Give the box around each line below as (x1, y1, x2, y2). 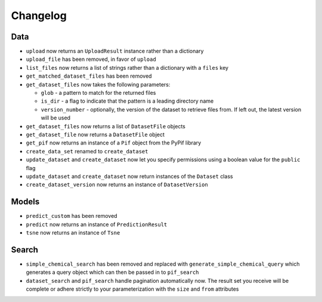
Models (11, 197, 40, 207)
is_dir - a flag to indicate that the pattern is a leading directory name (41, 97, 214, 104)
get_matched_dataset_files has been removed (26, 72, 152, 80)
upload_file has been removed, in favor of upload (26, 56, 156, 63)
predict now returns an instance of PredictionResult (26, 221, 168, 228)
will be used (41, 114, 71, 122)
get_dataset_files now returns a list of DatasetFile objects (26, 122, 186, 130)
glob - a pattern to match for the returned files (41, 90, 156, 97)
